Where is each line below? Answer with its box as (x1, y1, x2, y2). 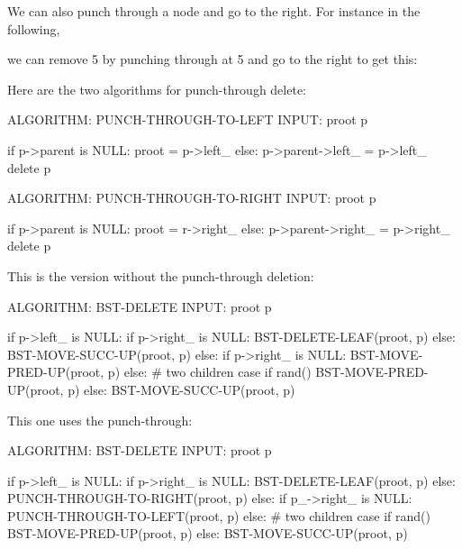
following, (7, 19, 60, 38)
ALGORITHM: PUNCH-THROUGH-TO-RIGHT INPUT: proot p (7, 188, 376, 207)
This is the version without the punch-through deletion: (7, 266, 314, 285)
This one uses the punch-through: (7, 410, 193, 429)
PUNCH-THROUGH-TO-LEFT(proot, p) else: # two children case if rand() (7, 506, 430, 525)
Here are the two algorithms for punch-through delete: (7, 79, 306, 98)
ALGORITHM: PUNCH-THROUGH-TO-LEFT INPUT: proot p (7, 110, 368, 129)
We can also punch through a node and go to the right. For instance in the (7, 2, 421, 20)
